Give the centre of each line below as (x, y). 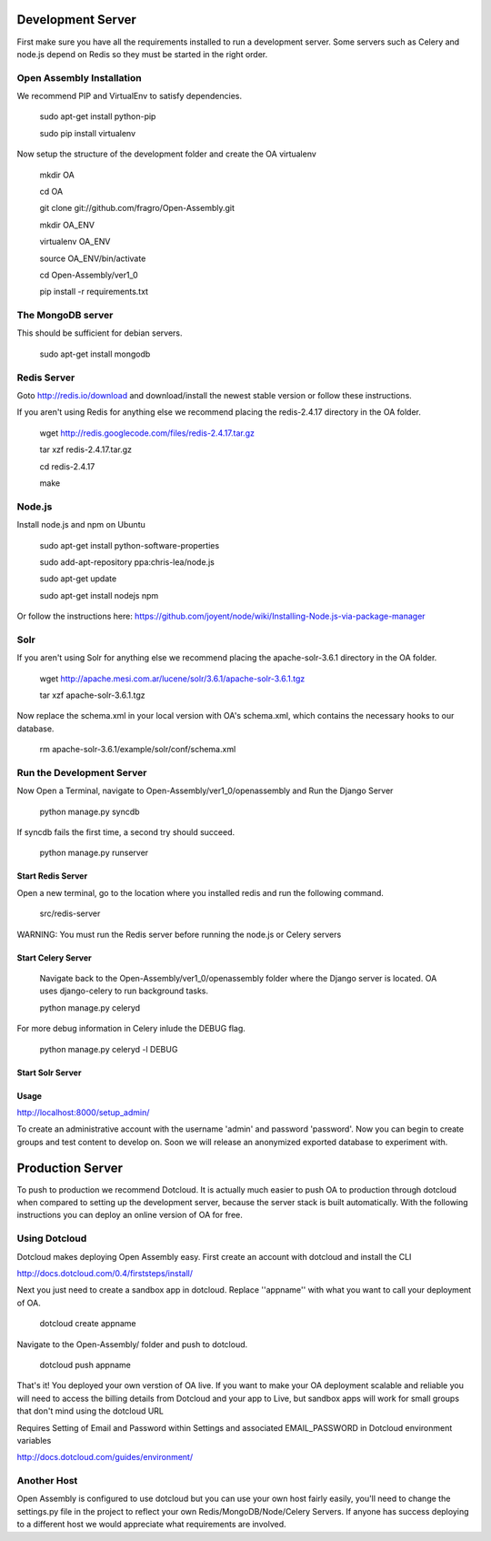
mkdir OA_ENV (67, 225)
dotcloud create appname (88, 1324)
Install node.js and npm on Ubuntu (81, 525)
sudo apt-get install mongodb (95, 354)
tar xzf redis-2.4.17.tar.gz (85, 449)
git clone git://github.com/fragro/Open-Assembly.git (137, 208)
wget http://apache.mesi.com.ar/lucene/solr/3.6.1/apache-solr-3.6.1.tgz (172, 679)
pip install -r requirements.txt (94, 292)
